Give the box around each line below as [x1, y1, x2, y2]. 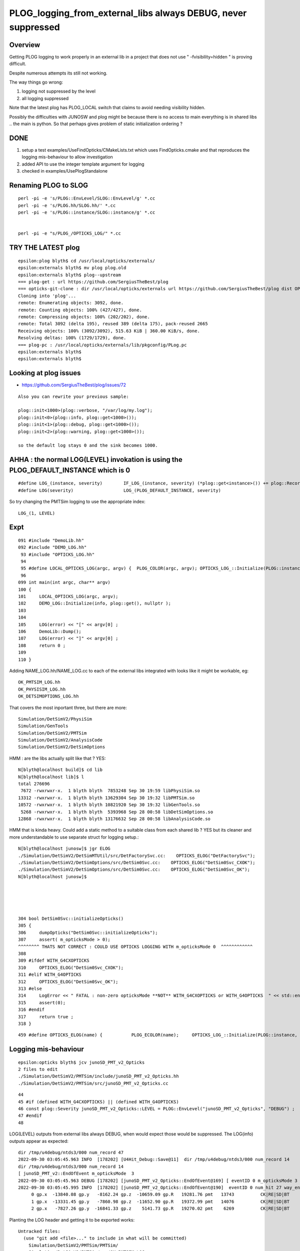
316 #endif [18, 1007, 45, 1013]
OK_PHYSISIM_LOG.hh [18, 686, 66, 692]
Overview [9, 41, 40, 49]
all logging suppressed [21, 95, 69, 101]
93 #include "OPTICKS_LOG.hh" [20, 551, 95, 557]
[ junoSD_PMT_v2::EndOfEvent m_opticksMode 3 [18, 1171, 134, 1176]
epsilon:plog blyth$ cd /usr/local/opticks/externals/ [18, 258, 155, 264]
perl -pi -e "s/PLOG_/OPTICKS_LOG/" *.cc [18, 231, 121, 236]
